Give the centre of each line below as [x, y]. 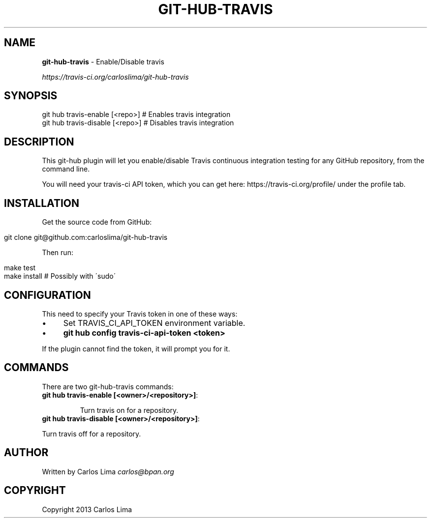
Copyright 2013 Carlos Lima [87, 509]
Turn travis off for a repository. [92, 434]
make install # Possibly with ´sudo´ [60, 276]
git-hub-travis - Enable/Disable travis [103, 61]
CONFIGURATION [47, 295]
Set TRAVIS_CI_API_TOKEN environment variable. [154, 323]
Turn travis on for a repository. [129, 410]
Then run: [58, 253]
